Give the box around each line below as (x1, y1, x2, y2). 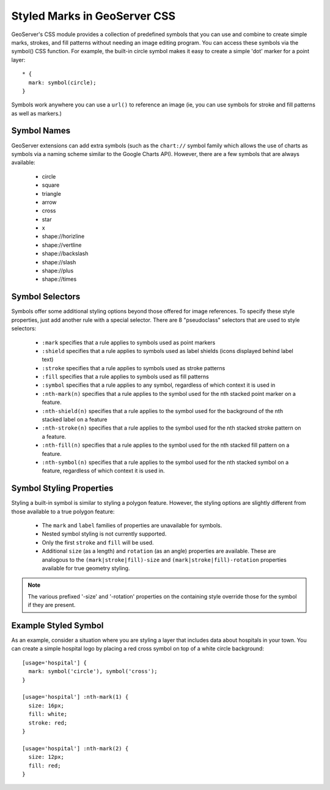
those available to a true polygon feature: (11, 508, 115, 515)
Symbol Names (11, 125, 70, 136)
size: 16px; (28, 702, 64, 709)
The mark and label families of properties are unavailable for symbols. (42, 522, 222, 529)
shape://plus (42, 267, 74, 275)
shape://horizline (42, 233, 85, 240)
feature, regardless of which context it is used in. (42, 467, 165, 474)
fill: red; (28, 762, 61, 769)
